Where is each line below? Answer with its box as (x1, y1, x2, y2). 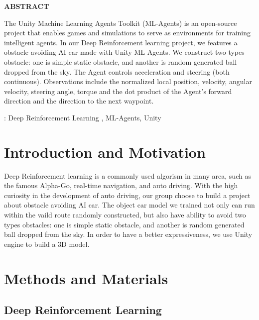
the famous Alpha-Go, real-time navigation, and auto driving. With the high (4, 180, 238, 191)
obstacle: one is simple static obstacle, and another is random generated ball (4, 56, 237, 67)
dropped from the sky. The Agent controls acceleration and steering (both (4, 66, 230, 77)
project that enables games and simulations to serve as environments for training (4, 27, 251, 38)
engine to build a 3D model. (4, 238, 90, 249)
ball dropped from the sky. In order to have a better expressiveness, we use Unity (4, 229, 253, 239)
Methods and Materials (4, 268, 168, 288)
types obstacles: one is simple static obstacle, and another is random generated (4, 219, 245, 229)
